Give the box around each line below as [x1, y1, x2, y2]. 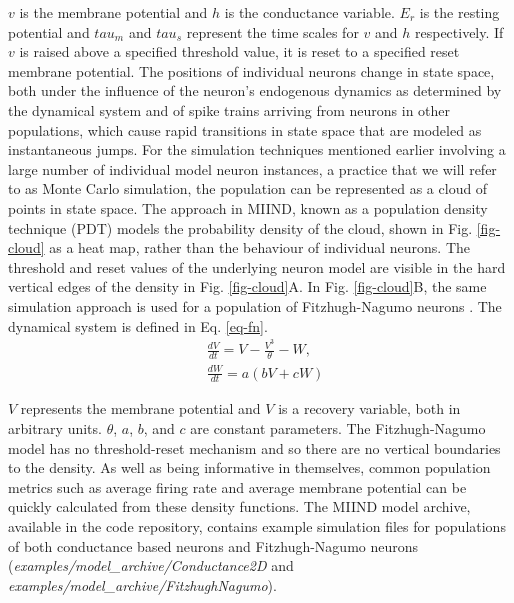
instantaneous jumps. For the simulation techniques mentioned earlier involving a [8, 139, 506, 160]
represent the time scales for [186, 21, 359, 42]
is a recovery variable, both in [278, 398, 461, 419]
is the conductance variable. [224, 2, 395, 22]
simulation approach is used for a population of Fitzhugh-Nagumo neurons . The [8, 295, 502, 316]
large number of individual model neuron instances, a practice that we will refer [8, 158, 497, 179]
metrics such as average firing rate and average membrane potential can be [8, 476, 467, 497]
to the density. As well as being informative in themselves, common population [8, 457, 491, 478]
